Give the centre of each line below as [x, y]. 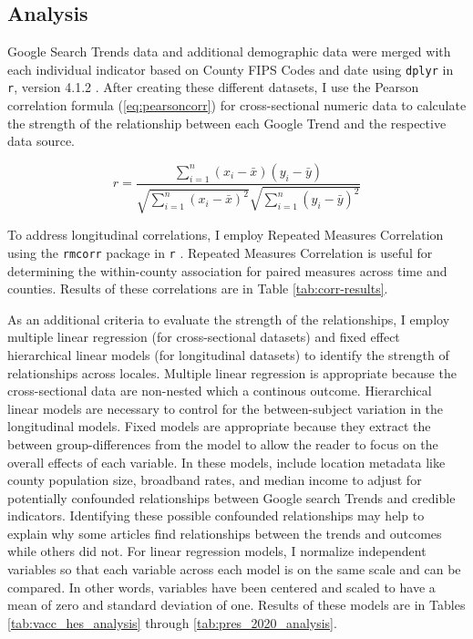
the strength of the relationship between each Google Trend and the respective [227, 123]
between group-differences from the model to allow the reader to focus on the [223, 443]
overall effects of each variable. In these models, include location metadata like [226, 462]
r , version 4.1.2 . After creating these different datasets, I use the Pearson [213, 87]
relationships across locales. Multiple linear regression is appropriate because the [232, 372]
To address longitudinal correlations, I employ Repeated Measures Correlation [226, 235]
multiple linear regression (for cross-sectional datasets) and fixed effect [204, 337]
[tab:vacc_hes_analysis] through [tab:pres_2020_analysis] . [172, 622]
